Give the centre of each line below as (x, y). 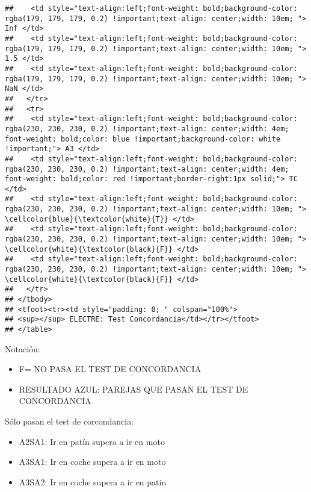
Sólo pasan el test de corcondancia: (69, 421)
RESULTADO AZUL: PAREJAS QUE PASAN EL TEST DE (134, 389)
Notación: (23, 348)
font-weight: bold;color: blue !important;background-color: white (143, 139)
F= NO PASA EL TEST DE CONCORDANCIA (110, 369)
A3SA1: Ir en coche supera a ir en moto (92, 462)
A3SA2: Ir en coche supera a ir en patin (93, 481)
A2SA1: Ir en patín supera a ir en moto (92, 441)
